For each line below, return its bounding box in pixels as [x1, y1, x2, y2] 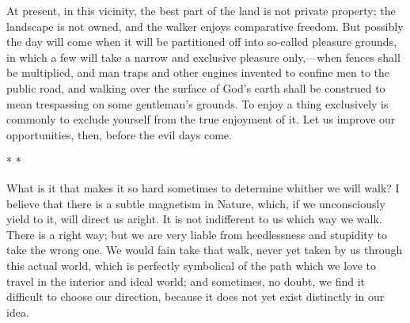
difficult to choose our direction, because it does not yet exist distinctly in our [6, 288, 385, 305]
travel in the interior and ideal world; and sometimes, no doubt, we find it [6, 272, 365, 289]
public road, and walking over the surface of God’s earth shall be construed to [6, 79, 385, 96]
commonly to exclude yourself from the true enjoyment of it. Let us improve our [6, 111, 396, 127]
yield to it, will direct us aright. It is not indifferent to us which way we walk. [6, 211, 382, 227]
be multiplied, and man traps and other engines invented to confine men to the [6, 64, 390, 81]
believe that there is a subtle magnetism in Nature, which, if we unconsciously [6, 195, 385, 211]
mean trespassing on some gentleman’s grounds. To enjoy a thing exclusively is [6, 95, 389, 112]
